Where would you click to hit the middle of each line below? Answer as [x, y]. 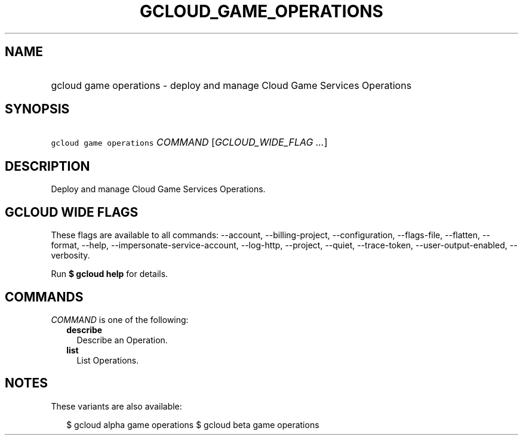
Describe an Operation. [122, 340]
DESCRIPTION [47, 166]
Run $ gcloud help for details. [110, 274]
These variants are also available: [116, 406]
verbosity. [70, 256]
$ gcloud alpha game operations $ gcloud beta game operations [193, 424]
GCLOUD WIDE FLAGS [72, 212]
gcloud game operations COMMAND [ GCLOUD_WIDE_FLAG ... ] [189, 142]
